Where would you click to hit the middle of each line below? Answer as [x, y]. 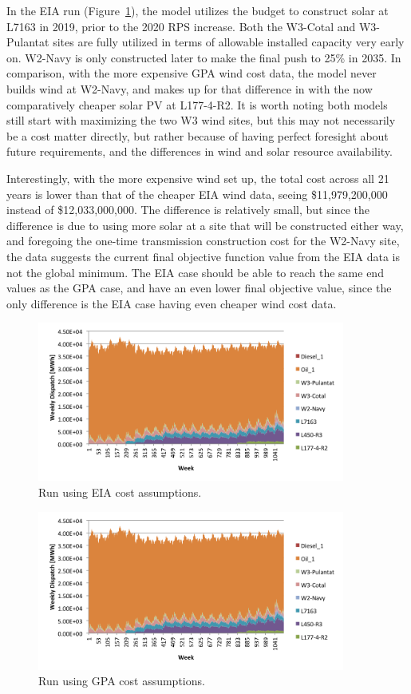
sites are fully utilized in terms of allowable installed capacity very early [229, 42]
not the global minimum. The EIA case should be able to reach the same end [195, 272]
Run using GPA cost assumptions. [122, 681]
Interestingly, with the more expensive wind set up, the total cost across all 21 [198, 178]
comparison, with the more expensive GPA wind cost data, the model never [192, 73]
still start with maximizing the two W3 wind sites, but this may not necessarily [201, 120]
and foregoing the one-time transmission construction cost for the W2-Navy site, [203, 241]
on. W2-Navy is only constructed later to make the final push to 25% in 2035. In [204, 57]
